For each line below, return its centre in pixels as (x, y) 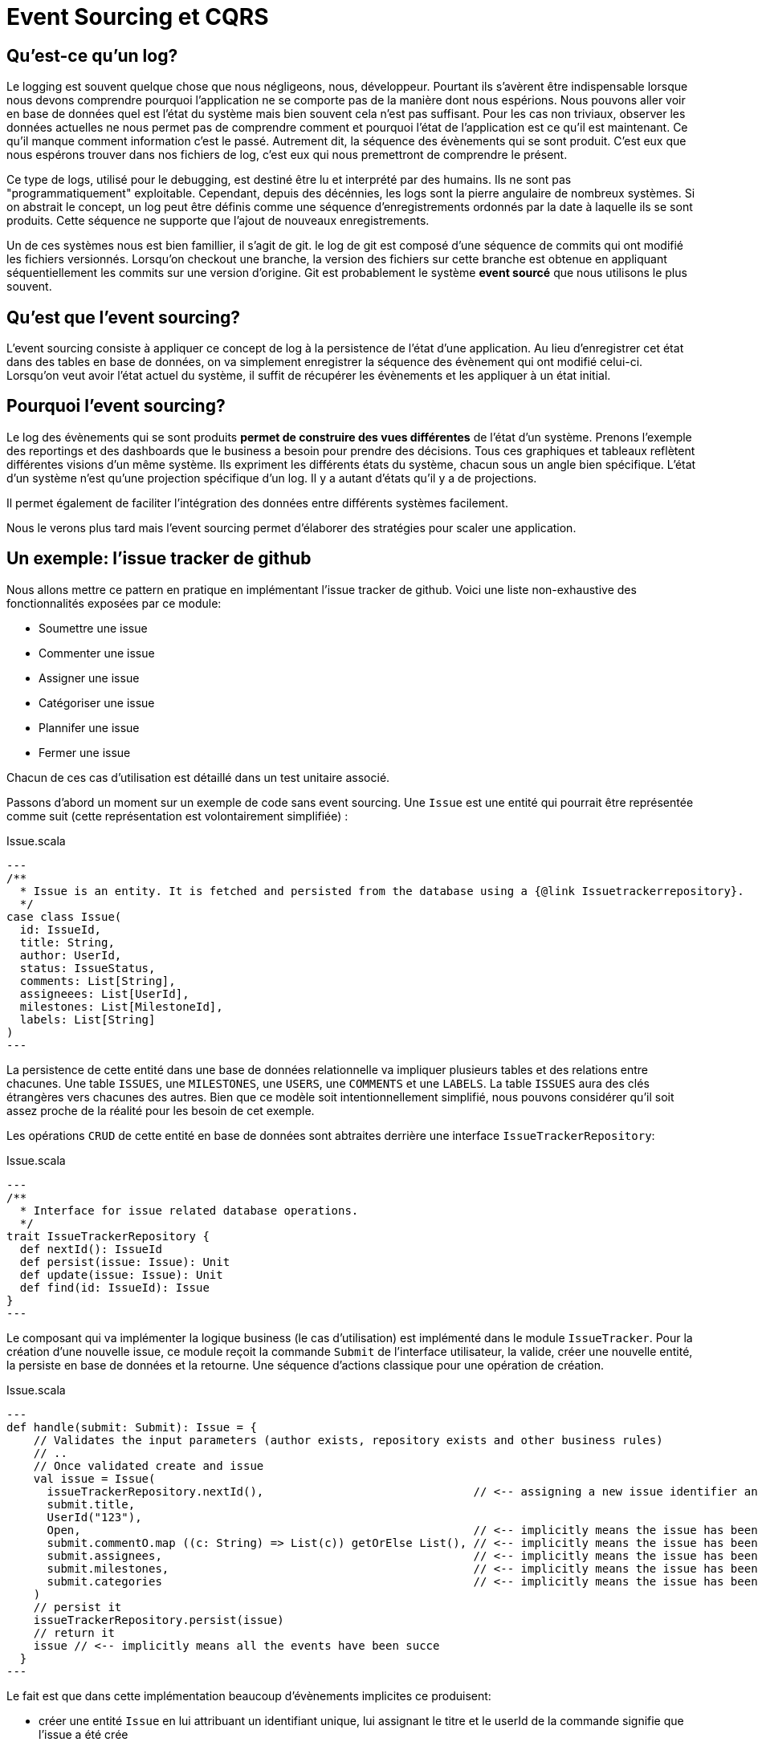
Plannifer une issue (89, 727)
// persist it (77, 1607)
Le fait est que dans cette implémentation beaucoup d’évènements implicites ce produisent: (249, 1695)
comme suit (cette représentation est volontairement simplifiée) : (177, 816)
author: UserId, (71, 955)
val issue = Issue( (94, 1478)
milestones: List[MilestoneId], (121, 1006)
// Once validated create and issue (149, 1465)
